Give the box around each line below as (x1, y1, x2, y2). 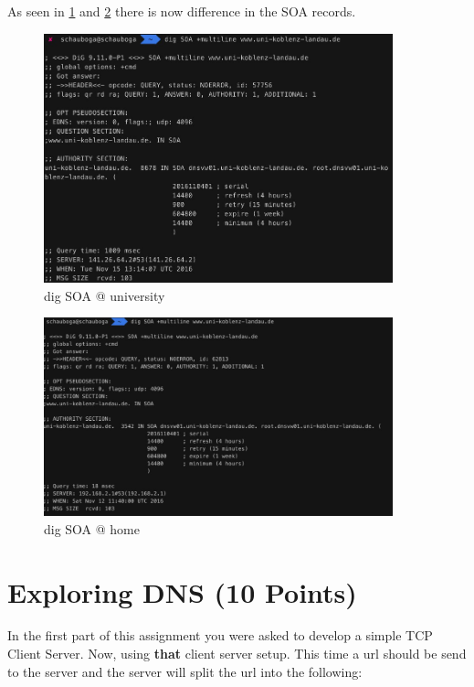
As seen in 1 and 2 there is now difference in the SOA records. (7, 2, 356, 20)
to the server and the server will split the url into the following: (7, 661, 363, 681)
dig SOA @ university (44, 285, 165, 305)
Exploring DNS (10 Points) (7, 573, 357, 610)
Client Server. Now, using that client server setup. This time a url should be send (7, 644, 467, 663)
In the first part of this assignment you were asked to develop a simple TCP (7, 626, 433, 645)
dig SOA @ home (44, 519, 140, 538)
